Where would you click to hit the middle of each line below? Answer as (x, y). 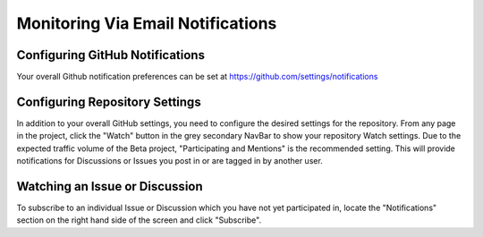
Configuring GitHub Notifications (111, 55)
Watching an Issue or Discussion (110, 186)
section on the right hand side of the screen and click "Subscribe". (139, 220)
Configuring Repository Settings (109, 102)
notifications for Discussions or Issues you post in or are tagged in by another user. (170, 161)
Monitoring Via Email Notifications (147, 23)
